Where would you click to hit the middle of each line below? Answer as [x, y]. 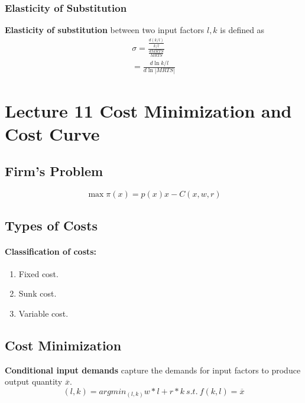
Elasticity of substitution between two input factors [105, 30]
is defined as [242, 30]
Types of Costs [51, 225]
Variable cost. [43, 313]
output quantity [34, 381]
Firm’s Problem [54, 171]
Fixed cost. [38, 273]
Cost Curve [52, 133]
